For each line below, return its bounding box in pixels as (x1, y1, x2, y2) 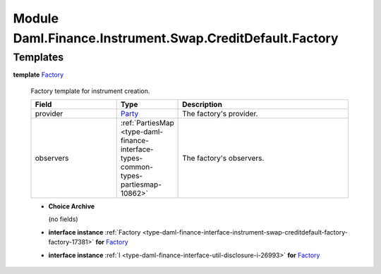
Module (13, 11, 59, 26)
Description (182, 99, 222, 109)
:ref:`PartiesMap (120, 118, 174, 127)
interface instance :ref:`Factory (48, 228, 141, 236)
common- (120, 162, 153, 172)
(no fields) (48, 215, 78, 223)
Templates (13, 51, 64, 63)
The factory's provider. (182, 108, 258, 118)
